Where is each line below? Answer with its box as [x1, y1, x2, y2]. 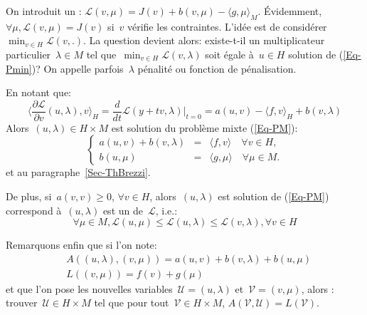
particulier [6, 46, 51, 61]
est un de [102, 202, 143, 217]
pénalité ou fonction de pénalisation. [137, 61, 297, 76]
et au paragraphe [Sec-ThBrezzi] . [6, 165, 151, 180]
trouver [6, 295, 38, 310]
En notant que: [6, 85, 71, 100]
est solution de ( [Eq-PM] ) [218, 189, 329, 204]
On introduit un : [6, 4, 82, 18]
